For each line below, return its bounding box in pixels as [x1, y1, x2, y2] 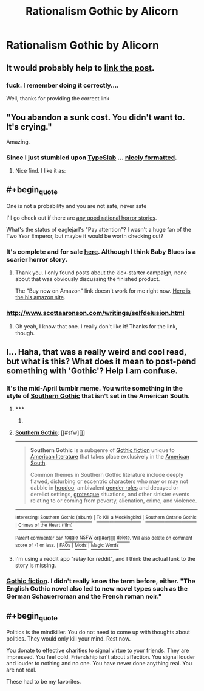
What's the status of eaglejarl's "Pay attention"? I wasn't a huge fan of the [6, 226, 192, 233]
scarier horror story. [6, 255, 68, 263]
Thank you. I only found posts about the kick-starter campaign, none [15, 269, 187, 276]
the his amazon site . [15, 294, 66, 301]
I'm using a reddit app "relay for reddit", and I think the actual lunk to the [15, 555, 196, 562]
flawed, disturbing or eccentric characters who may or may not [30, 477, 188, 485]
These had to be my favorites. [6, 678, 81, 685]
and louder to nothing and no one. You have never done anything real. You [6, 659, 192, 667]
